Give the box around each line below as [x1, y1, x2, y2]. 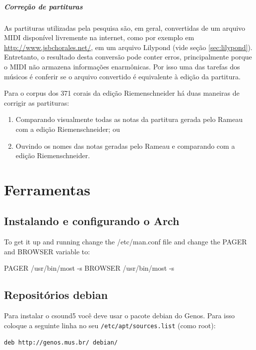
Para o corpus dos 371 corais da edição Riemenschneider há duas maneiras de [4, 88, 240, 98]
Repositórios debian [4, 287, 108, 302]
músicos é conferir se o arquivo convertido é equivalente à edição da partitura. [4, 71, 241, 81]
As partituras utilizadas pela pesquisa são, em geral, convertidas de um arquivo [4, 22, 246, 33]
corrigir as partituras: [4, 97, 69, 108]
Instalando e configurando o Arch [4, 213, 180, 229]
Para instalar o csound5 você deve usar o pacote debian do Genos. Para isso [4, 310, 235, 321]
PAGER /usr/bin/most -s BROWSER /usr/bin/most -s [4, 263, 175, 273]
